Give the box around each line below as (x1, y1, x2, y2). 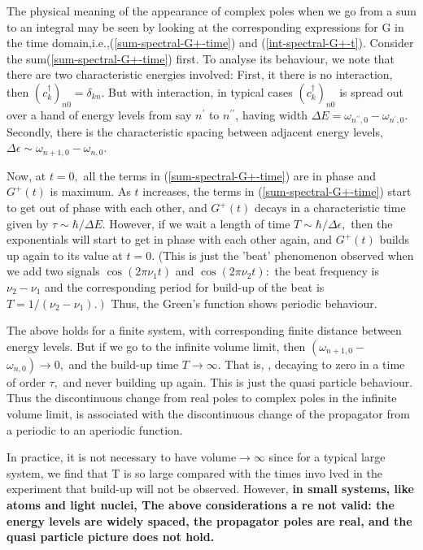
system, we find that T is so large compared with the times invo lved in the (7, 464, 383, 481)
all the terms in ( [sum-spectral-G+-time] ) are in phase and (83, 167, 376, 184)
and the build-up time (68, 355, 179, 372)
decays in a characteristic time (254, 199, 406, 216)
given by (7, 214, 49, 232)
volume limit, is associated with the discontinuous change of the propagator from (7, 405, 410, 422)
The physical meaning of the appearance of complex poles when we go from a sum (7, 2, 416, 19)
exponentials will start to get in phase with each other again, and (7, 231, 333, 248)
